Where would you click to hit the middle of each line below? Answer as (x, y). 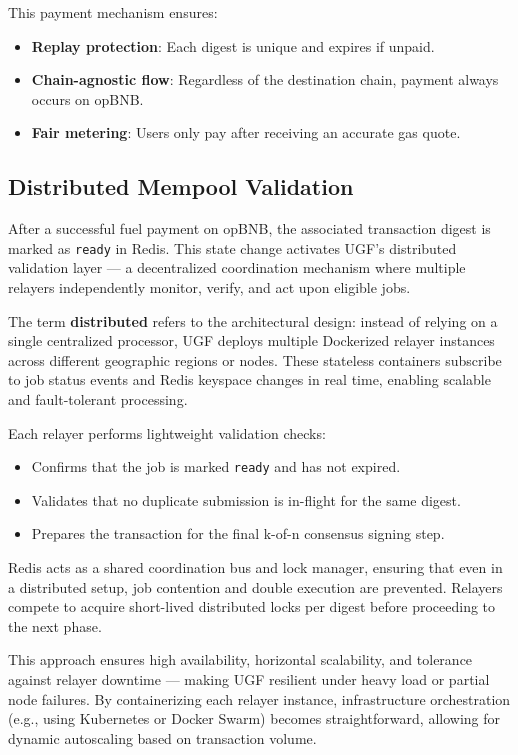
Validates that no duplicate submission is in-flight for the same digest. (246, 499)
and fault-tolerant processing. (98, 398)
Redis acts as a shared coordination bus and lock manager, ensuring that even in (255, 567)
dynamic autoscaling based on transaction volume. (162, 737)
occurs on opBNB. (87, 98)
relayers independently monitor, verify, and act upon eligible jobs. (209, 287)
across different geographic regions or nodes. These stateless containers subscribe (255, 359)
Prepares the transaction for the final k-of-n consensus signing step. (238, 533)
